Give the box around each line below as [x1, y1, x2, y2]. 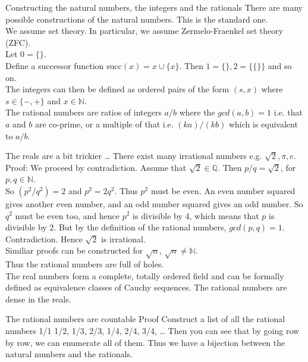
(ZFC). [5, 36, 31, 48]
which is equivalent [228, 117, 298, 130]
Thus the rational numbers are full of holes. [5, 258, 164, 270]
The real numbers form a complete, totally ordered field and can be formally [5, 269, 284, 282]
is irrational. [101, 232, 146, 245]
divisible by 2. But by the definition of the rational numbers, [5, 221, 227, 233]
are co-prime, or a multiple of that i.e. [34, 117, 174, 130]
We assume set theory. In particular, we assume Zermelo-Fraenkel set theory [5, 24, 284, 37]
